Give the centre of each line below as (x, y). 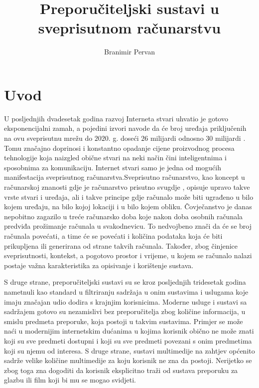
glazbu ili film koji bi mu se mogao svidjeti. (70, 380)
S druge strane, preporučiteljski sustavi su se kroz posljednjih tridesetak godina (125, 282)
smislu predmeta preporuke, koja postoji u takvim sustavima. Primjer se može (124, 321)
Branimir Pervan (129, 52)
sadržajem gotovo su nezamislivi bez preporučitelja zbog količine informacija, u (125, 311)
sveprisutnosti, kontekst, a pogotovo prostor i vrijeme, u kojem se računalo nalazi (128, 255)
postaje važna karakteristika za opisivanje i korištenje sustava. (99, 265)
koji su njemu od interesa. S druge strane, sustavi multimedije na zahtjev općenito (129, 350)
